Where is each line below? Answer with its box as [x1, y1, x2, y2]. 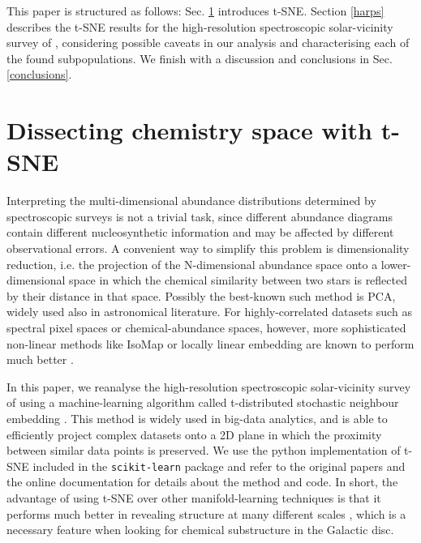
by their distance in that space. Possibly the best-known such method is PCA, [6, 287, 396, 304]
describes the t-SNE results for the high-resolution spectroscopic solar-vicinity [6, 18, 393, 35]
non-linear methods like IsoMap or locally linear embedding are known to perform [6, 335, 415, 352]
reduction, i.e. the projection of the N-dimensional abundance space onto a [6, 255, 378, 272]
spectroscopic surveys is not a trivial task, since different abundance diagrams [6, 207, 393, 224]
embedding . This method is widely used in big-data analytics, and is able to [6, 410, 388, 426]
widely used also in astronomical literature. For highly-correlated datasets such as [6, 303, 412, 320]
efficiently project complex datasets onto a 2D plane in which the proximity [6, 425, 382, 443]
